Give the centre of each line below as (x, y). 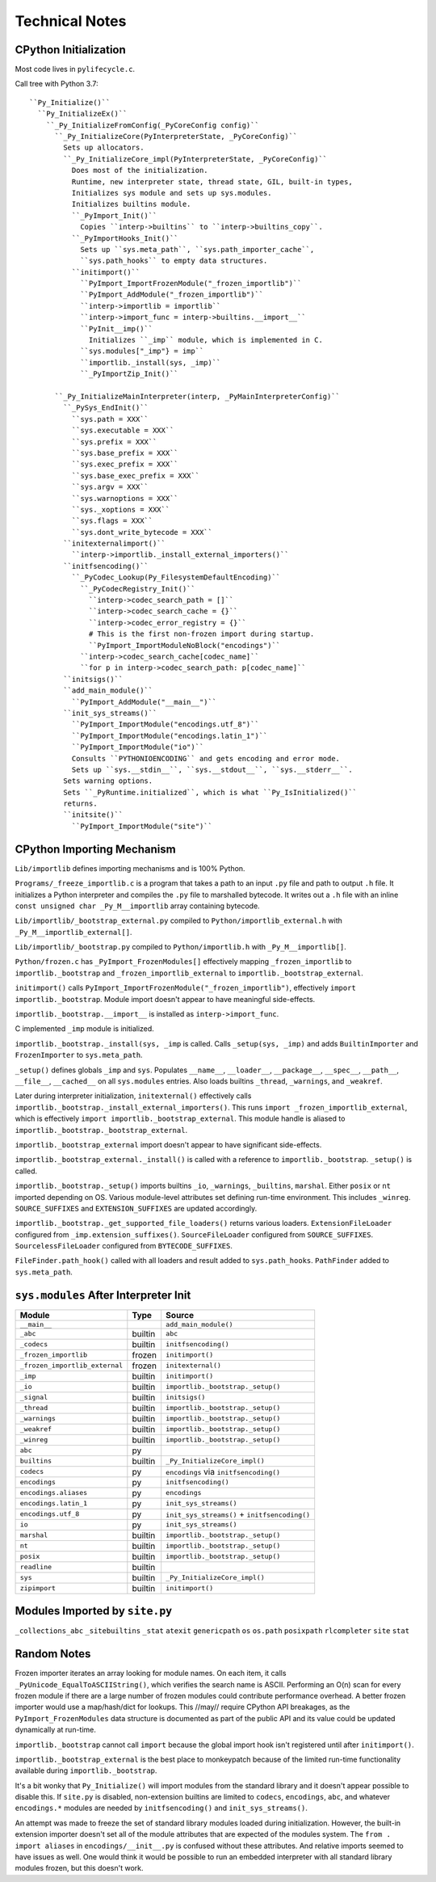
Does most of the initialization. (140, 171)
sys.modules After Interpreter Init (103, 1295)
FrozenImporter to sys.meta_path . (79, 1055)
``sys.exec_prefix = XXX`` (125, 464)
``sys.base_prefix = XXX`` (125, 453)
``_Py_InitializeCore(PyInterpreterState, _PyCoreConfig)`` (176, 137)
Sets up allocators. (104, 148)
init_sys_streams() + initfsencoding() (238, 1514)
